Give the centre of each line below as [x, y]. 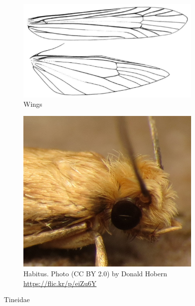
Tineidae [17, 299]
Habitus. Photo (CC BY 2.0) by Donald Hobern [95, 274]
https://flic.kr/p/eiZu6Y [60, 283]
